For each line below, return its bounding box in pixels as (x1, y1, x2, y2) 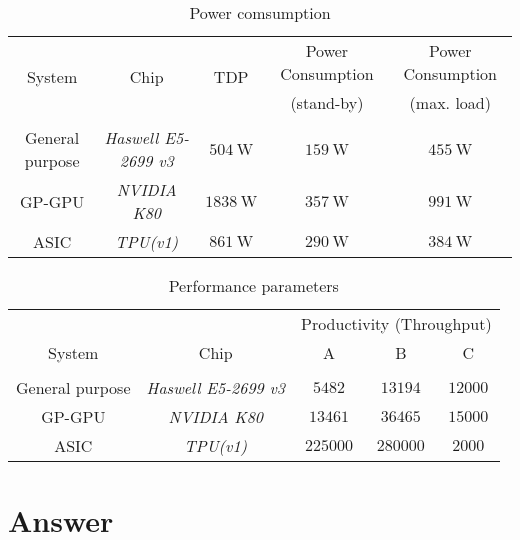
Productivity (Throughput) (301, 312, 492, 335)
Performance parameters (168, 274, 339, 297)
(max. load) (409, 91, 491, 114)
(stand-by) (290, 91, 364, 114)
